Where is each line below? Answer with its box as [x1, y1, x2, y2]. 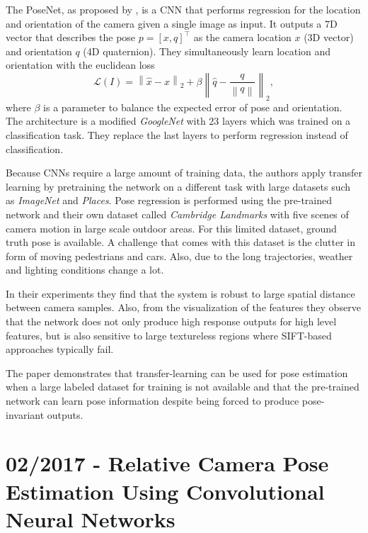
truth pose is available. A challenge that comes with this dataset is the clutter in [6, 235, 356, 249]
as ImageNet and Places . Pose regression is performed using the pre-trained [6, 193, 333, 208]
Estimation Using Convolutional [6, 476, 325, 505]
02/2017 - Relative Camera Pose [6, 449, 329, 478]
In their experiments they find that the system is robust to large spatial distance [6, 286, 355, 301]
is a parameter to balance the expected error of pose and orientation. [43, 99, 343, 114]
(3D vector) [304, 30, 354, 45]
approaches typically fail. [6, 342, 114, 357]
